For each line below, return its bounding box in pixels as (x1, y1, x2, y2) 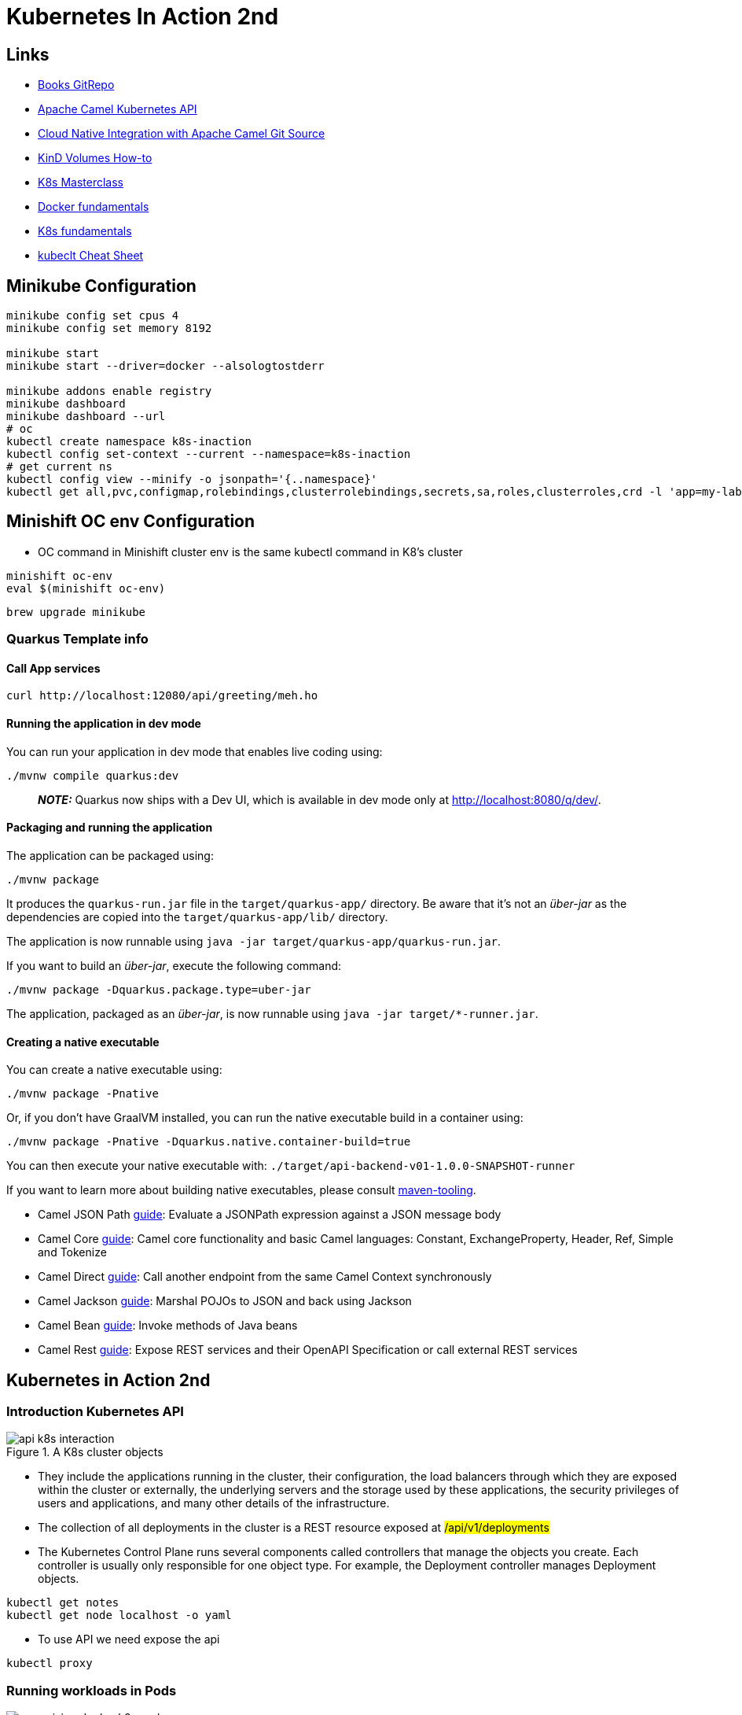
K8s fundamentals (38, 224, 132, 238)
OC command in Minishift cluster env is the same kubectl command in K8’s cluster (38, 544, 463, 559)
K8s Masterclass (38, 175, 123, 190)
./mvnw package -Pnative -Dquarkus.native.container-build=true (6, 1135, 411, 1149)
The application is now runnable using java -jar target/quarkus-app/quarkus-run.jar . (6, 934, 501, 948)
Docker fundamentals (38, 200, 149, 214)
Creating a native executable (6, 1035, 160, 1049)
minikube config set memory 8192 (6, 322, 212, 335)
